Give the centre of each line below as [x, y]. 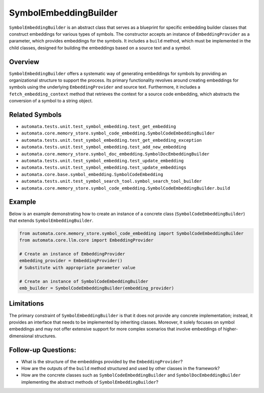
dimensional [21, 336]
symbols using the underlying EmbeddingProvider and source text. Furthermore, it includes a [105, 87]
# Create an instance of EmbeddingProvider [72, 254]
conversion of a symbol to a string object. [51, 101]
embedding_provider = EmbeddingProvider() [71, 261]
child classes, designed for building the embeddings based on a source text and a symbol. [100, 48]
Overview [24, 62]
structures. [45, 336]
